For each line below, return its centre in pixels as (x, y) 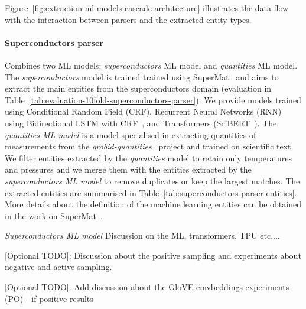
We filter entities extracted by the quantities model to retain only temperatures (148, 157)
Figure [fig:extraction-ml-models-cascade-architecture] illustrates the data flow (147, 8)
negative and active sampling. (58, 267)
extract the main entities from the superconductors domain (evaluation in (138, 88)
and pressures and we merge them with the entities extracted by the (128, 169)
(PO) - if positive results (49, 298)
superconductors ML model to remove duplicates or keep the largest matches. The (152, 180)
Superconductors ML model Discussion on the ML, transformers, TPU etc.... (142, 235)
